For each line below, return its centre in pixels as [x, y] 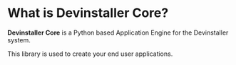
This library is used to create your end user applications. [90, 54]
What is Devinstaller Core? [88, 13]
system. [19, 40]
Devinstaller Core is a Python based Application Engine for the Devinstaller [118, 32]
